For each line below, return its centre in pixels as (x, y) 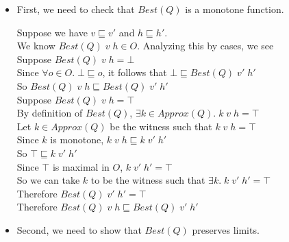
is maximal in (81, 166)
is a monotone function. (235, 9)
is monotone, (77, 140)
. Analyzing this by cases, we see (205, 46)
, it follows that (135, 72)
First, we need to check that (76, 9)
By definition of (50, 113)
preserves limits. (226, 229)
